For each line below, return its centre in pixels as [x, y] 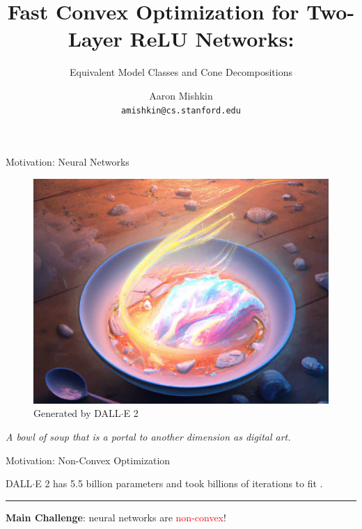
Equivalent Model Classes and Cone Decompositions [181, 72]
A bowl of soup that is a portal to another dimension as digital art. [148, 436]
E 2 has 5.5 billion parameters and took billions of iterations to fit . [179, 483]
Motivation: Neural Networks [68, 162]
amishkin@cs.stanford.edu [181, 110]
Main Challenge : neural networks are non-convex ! [116, 517]
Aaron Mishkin [181, 95]
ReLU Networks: [212, 39]
